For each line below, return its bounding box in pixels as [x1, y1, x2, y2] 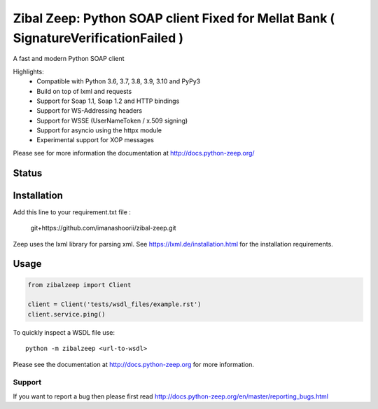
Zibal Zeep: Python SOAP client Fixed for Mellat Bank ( [13, 11, 335, 26]
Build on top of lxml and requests [36, 87, 132, 95]
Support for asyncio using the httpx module [36, 126, 162, 134]
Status [13, 167, 43, 179]
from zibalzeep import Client [27, 281, 132, 289]
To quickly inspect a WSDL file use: [13, 328, 115, 336]
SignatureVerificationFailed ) [13, 30, 183, 46]
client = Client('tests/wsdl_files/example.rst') [27, 300, 202, 308]
